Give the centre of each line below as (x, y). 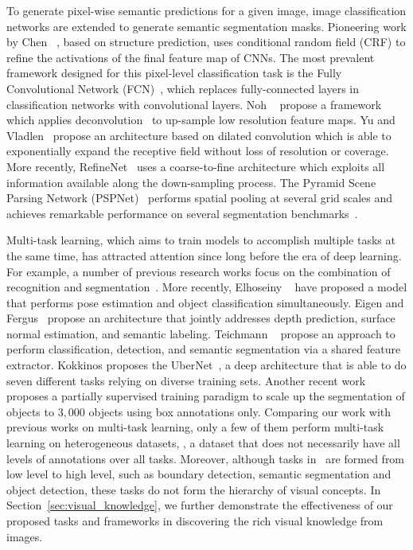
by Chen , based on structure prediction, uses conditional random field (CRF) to (206, 42)
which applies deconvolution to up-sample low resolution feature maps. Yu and (201, 120)
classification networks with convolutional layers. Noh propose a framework (194, 104)
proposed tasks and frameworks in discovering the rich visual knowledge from (195, 521)
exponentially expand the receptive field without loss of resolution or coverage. (198, 151)
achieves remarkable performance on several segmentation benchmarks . (182, 213)
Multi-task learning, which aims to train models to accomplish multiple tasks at (201, 240)
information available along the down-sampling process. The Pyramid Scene (191, 182)
